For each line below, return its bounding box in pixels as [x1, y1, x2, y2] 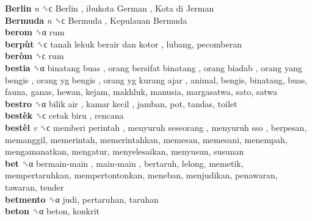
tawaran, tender [5, 180, 64, 193]
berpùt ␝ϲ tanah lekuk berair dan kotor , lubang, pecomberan [5, 37, 242, 50]
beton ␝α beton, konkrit [5, 205, 100, 217]
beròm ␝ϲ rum [5, 49, 64, 62]
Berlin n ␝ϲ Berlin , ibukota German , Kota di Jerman [5, 2, 214, 14]
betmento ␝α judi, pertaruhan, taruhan [5, 192, 159, 205]
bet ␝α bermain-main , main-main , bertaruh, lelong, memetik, [5, 156, 244, 169]
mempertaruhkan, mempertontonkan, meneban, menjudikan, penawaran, [5, 169, 278, 181]
